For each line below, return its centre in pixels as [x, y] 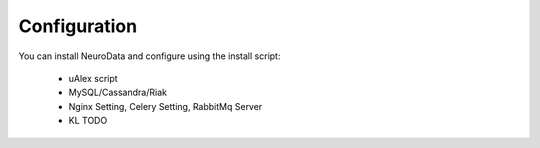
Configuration [78, 26]
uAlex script [93, 78]
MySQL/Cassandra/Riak [117, 92]
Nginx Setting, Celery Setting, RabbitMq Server [165, 106]
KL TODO [88, 121]
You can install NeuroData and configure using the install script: [149, 56]
